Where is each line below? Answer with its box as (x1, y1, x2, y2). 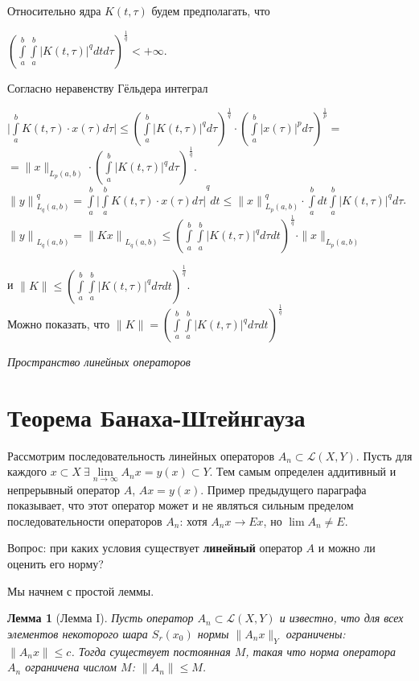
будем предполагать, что (151, 2, 270, 19)
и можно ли (318, 539, 376, 556)
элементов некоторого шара (7, 625, 148, 642)
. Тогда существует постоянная (71, 642, 231, 659)
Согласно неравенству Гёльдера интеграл (7, 79, 208, 96)
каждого (7, 463, 47, 480)
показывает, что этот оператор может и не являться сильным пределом (7, 497, 354, 514)
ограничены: (285, 625, 346, 642)
